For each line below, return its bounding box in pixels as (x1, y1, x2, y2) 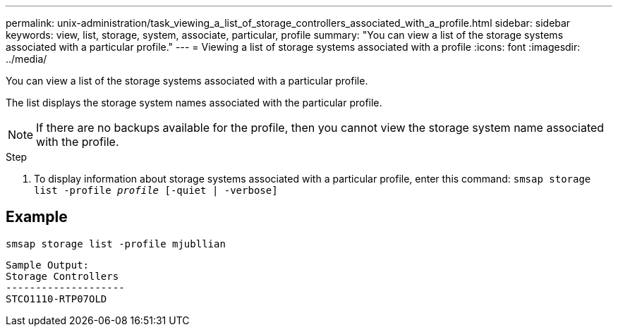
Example (6, 208, 68, 226)
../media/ (6, 53, 47, 65)
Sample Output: (6, 259, 90, 271)
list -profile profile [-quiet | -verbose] (34, 185, 278, 196)
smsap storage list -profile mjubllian (6, 238, 226, 250)
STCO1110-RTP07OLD (6, 293, 107, 305)
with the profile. (36, 135, 119, 149)
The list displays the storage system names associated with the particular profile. (6, 97, 382, 109)
